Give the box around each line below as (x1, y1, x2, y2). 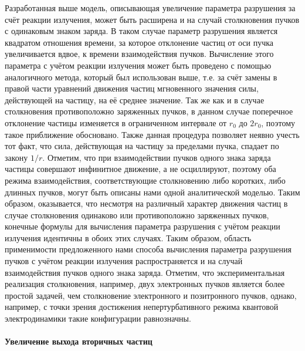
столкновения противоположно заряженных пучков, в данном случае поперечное (5, 105, 293, 117)
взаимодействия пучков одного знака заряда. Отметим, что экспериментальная (5, 266, 285, 278)
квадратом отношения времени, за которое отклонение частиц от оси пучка (5, 36, 274, 48)
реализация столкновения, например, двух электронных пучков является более (5, 278, 285, 290)
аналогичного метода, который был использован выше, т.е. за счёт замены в (5, 70, 277, 83)
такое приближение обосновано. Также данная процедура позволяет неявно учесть (5, 128, 300, 140)
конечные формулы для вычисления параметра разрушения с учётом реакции (5, 220, 280, 232)
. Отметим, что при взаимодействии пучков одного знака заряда (42, 151, 271, 163)
